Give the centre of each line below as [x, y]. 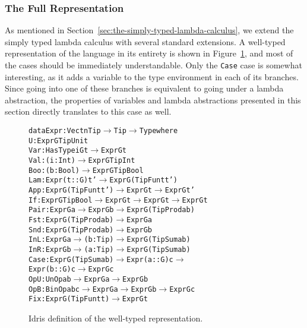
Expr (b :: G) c [52, 269]
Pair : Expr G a [52, 210]
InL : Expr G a [50, 240]
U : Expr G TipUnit [58, 141]
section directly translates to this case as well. [88, 111]
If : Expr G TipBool [61, 200]
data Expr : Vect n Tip [65, 131]
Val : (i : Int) [52, 160]
